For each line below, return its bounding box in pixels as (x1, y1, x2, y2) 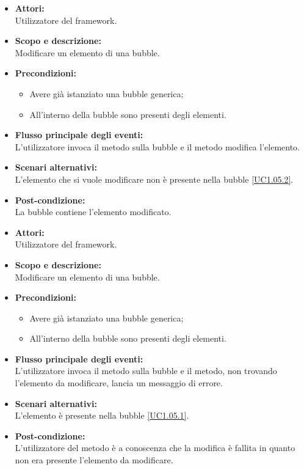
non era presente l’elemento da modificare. (15, 453, 173, 466)
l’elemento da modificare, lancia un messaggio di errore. (15, 376, 223, 389)
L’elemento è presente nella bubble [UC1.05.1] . (15, 409, 189, 422)
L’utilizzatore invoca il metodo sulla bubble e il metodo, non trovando (15, 364, 277, 377)
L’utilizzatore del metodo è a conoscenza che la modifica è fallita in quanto (15, 441, 295, 454)
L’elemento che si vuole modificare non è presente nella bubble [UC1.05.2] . (15, 172, 294, 185)
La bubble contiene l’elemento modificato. (15, 205, 172, 218)
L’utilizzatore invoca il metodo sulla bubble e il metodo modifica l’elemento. (15, 140, 300, 153)
